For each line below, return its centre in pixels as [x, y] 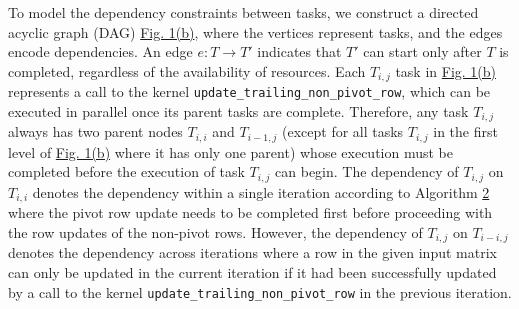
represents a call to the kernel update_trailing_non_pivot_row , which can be [249, 91]
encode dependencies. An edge [100, 51]
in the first [465, 131]
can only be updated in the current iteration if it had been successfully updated [252, 271]
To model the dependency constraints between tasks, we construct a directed [243, 12]
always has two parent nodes [95, 131]
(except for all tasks [343, 131]
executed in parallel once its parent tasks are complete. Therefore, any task [238, 110]
